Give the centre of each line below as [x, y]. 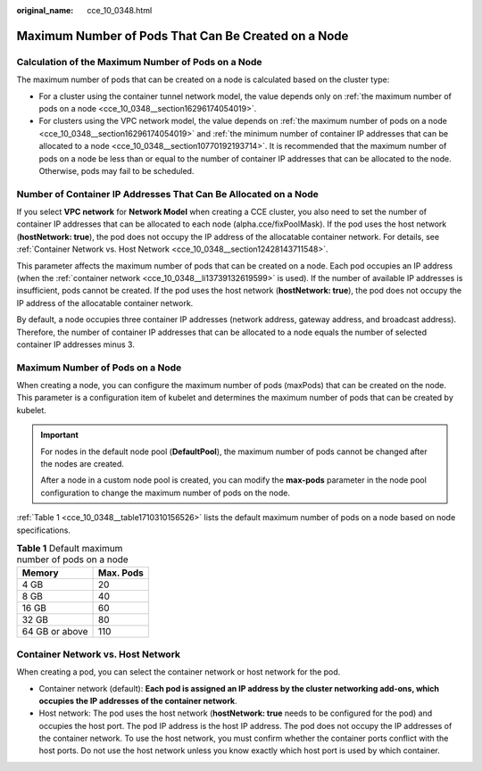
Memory [40, 573]
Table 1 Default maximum [70, 549]
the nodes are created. [83, 464]
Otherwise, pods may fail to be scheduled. [116, 170]
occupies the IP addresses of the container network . [138, 701]
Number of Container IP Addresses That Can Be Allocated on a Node [167, 194]
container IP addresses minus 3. [76, 344]
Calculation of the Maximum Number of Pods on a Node [139, 62]
